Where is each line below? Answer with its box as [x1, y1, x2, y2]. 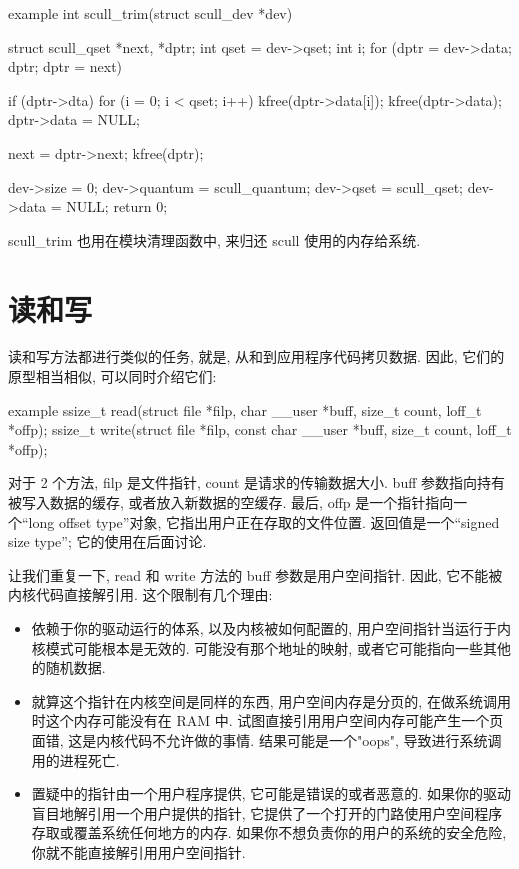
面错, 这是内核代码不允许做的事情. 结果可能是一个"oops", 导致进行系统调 [31, 729, 502, 750]
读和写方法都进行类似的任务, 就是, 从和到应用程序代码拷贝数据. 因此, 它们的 [8, 346, 505, 367]
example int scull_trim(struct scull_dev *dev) [8, 3, 293, 23]
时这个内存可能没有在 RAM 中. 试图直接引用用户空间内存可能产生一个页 [31, 710, 504, 731]
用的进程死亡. [31, 749, 120, 770]
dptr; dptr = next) [8, 56, 123, 77]
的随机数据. [31, 657, 106, 678]
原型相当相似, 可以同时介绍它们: [8, 366, 217, 387]
